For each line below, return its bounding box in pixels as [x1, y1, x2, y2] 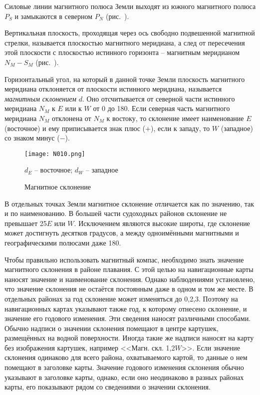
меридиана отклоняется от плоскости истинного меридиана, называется [4, 83, 222, 94]
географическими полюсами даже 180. [4, 237, 121, 247]
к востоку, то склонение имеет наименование [106, 112, 244, 123]
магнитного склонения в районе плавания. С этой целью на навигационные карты [4, 264, 254, 274]
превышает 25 [4, 217, 47, 228]
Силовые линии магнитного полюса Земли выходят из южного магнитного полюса [4, 1, 256, 11]
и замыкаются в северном [14, 10, 93, 21]
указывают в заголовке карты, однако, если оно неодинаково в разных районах [4, 371, 244, 382]
